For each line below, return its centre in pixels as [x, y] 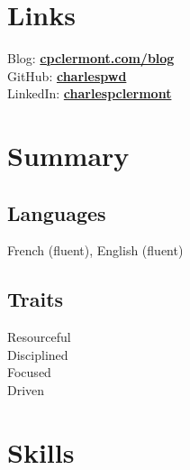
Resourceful [39, 337]
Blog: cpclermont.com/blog [91, 58]
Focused [29, 372]
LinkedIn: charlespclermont [90, 93]
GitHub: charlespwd [67, 75]
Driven [26, 390]
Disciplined [38, 354]
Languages [57, 212]
